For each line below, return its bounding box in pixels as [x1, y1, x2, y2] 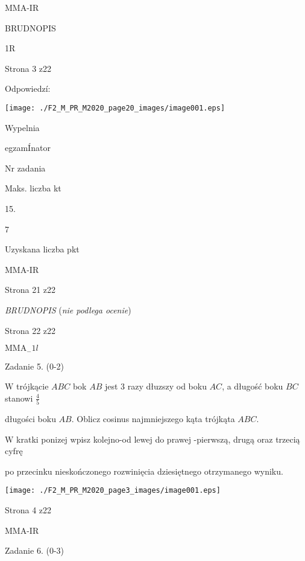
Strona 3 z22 [5, 62, 52, 74]
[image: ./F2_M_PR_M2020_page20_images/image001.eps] [5, 103, 225, 112]
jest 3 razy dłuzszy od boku [104, 380, 207, 393]
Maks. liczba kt [5, 182, 61, 194]
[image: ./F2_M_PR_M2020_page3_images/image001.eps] [5, 486, 221, 495]
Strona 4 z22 [5, 504, 52, 516]
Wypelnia [5, 121, 40, 133]
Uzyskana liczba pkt [5, 243, 80, 255]
